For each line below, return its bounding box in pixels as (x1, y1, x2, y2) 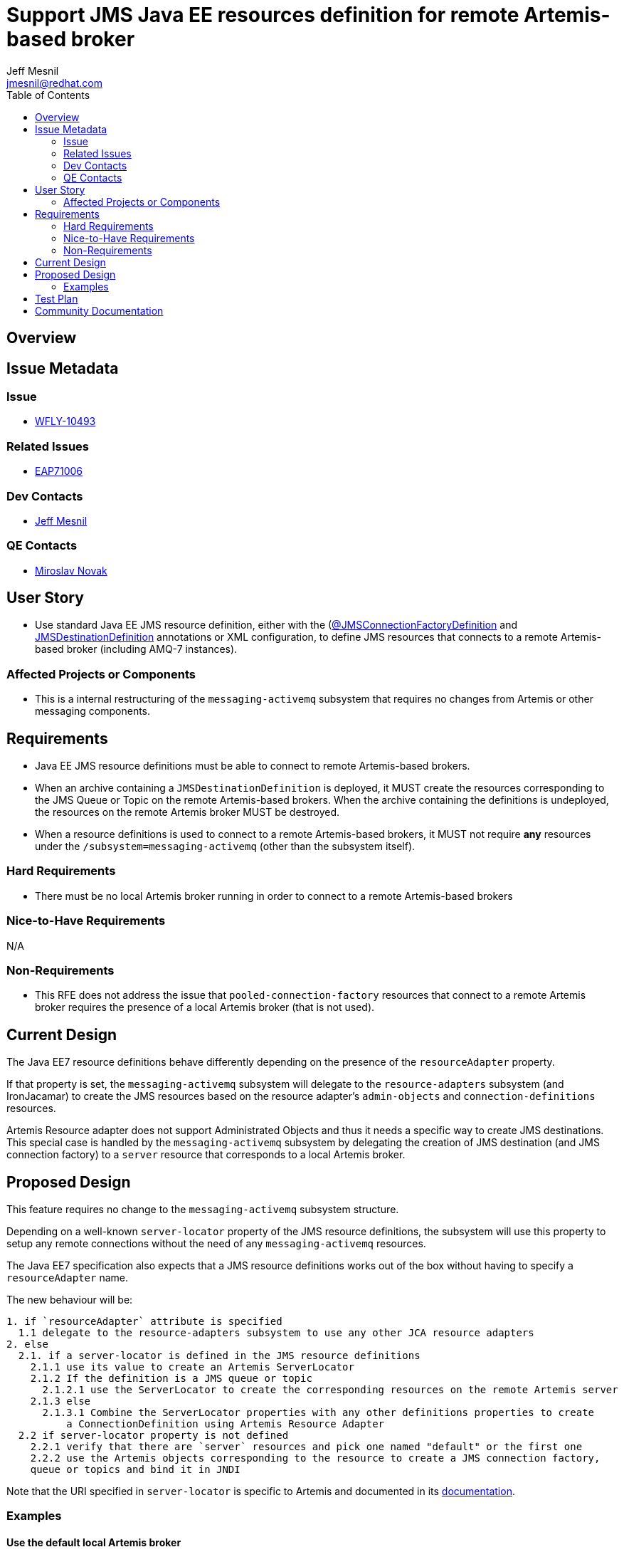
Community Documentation (35, 304, 164, 317)
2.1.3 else (30, 1395, 91, 1407)
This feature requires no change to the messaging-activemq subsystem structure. (6, 1203, 399, 1216)
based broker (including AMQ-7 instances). (35, 643, 238, 656)
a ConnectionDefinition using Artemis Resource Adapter (66, 1418, 385, 1430)
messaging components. (35, 705, 151, 718)
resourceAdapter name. (6, 1272, 128, 1284)
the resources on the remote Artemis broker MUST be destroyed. (35, 806, 340, 819)
